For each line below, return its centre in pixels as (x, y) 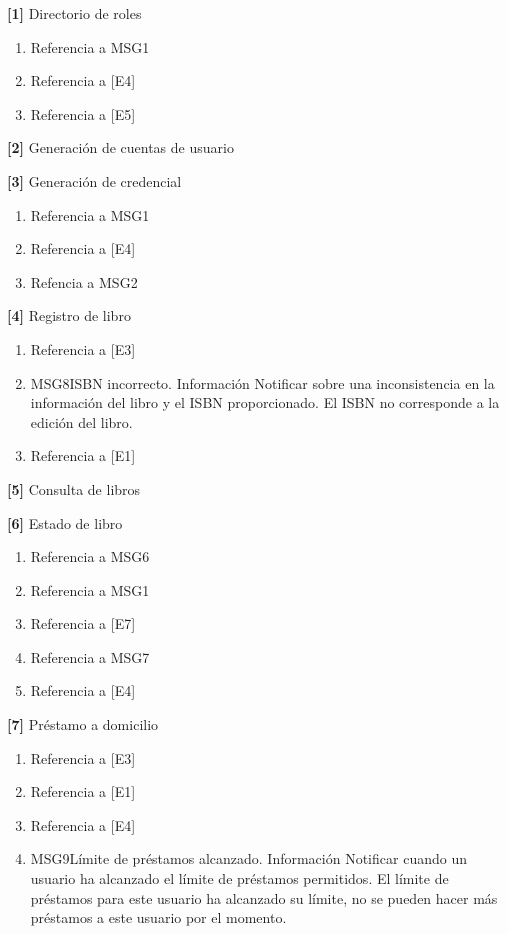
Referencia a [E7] (83, 623)
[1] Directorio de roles (74, 13)
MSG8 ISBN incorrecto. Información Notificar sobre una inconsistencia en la (262, 382)
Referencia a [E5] (83, 113)
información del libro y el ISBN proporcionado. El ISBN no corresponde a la (265, 402)
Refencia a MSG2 (84, 281)
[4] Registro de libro (69, 315)
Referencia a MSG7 (90, 656)
